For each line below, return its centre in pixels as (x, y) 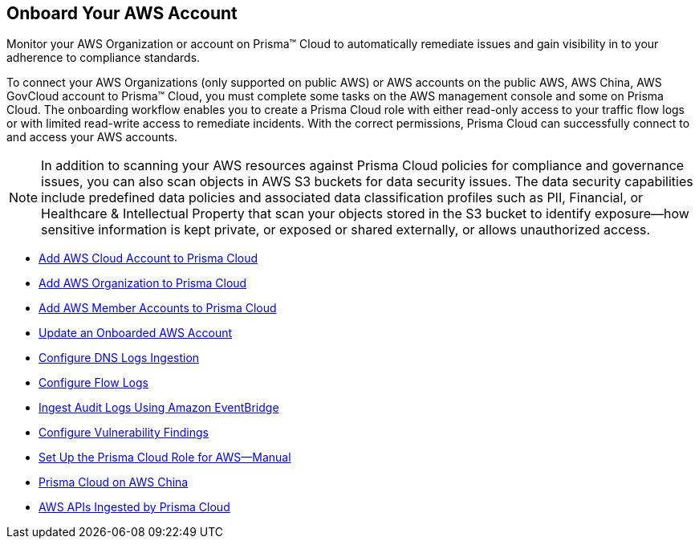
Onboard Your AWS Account (122, 13)
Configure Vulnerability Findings (124, 433)
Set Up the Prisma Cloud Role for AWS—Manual (165, 458)
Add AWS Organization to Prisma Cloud (143, 283)
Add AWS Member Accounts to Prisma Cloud (158, 308)
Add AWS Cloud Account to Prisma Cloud (148, 258)
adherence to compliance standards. (104, 58)
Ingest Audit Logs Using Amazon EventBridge (159, 408)
